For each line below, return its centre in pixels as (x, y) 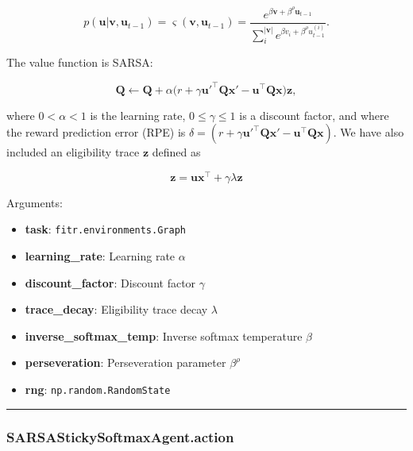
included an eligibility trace (73, 152)
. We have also (369, 132)
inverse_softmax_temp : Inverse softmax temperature (164, 335)
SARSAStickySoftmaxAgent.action (120, 436)
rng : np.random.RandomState (98, 389)
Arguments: (35, 202)
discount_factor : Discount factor (110, 282)
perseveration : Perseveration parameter (125, 362)
